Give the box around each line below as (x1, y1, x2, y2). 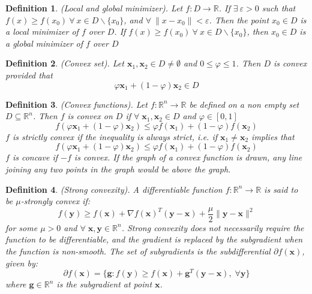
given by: (5, 256, 38, 269)
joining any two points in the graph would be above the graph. (5, 162, 231, 175)
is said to (264, 183, 298, 195)
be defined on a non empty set (189, 98, 299, 110)
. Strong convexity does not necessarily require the (121, 221, 304, 234)
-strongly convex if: (20, 195, 91, 207)
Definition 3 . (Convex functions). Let (5, 98, 148, 110)
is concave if (12, 151, 58, 163)
